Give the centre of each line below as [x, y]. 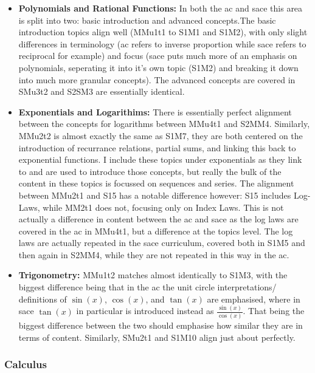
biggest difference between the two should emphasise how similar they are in [161, 325]
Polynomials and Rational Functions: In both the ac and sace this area [161, 8]
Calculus [26, 364]
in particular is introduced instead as [145, 311]
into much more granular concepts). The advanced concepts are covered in [157, 79]
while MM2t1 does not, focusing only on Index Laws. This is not [163, 207]
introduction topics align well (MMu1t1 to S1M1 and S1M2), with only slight [163, 32]
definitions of [43, 299]
